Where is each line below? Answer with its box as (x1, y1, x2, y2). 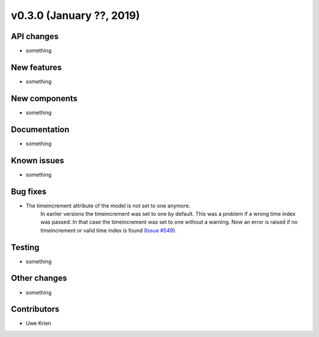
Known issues (11, 155, 64, 166)
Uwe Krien (25, 320, 51, 327)
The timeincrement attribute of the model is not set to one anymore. (25, 202, 191, 209)
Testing (11, 242, 40, 252)
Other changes (11, 273, 67, 283)
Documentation (11, 124, 70, 134)
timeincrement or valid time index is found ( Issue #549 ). (40, 226, 177, 234)
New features (11, 62, 62, 72)
